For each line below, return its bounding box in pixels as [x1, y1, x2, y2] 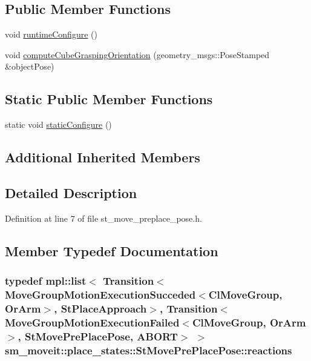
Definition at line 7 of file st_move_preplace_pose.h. [5, 211, 202, 224]
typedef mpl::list [5, 273, 87, 288]
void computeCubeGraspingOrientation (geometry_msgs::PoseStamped [5, 48, 270, 61]
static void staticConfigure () [5, 118, 112, 131]
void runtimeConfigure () [5, 28, 97, 41]
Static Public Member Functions [5, 90, 213, 108]
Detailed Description [5, 183, 137, 202]
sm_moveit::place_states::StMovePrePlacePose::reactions [5, 342, 292, 357]
